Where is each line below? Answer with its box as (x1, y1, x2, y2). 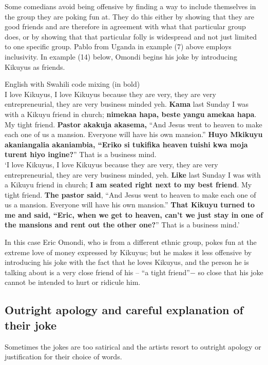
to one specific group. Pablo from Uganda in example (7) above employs (5, 41, 232, 52)
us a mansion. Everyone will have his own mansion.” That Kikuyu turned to (5, 199, 255, 210)
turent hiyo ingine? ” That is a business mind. (5, 149, 157, 160)
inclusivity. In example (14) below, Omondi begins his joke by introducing (5, 51, 237, 62)
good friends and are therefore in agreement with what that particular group (5, 21, 246, 32)
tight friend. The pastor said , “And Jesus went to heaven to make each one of (5, 189, 256, 200)
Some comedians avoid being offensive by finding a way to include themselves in (5, 1, 256, 11)
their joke (5, 317, 57, 333)
